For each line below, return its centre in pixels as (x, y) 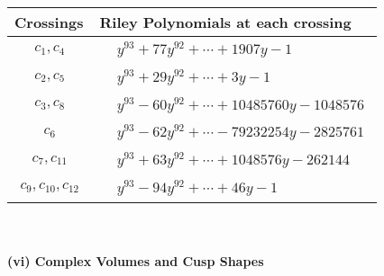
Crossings (49, 22)
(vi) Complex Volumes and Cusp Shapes (136, 261)
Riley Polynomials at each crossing (225, 22)
